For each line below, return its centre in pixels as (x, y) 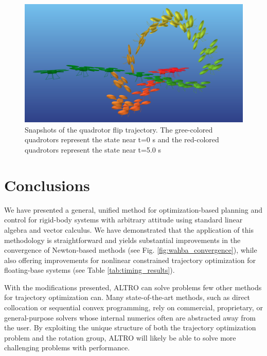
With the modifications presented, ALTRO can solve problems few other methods (133, 287)
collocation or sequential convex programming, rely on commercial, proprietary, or (133, 307)
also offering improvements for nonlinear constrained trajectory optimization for (130, 260)
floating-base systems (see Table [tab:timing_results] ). (90, 270)
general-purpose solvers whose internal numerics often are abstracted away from (130, 317)
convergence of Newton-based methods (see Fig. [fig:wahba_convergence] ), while (131, 250)
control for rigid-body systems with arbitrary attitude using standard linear (123, 220)
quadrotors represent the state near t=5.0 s (93, 149)
